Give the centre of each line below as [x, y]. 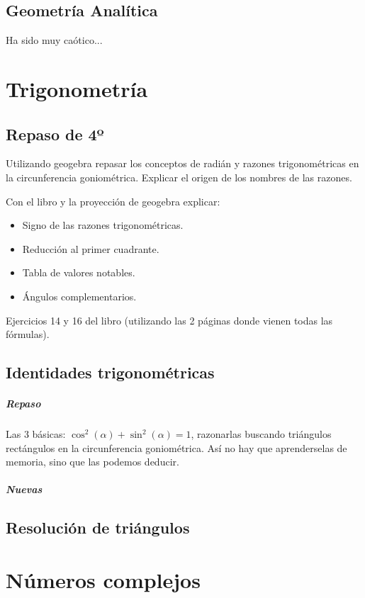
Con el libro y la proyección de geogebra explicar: [113, 201]
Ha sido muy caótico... [54, 40]
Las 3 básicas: [36, 434]
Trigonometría [77, 88]
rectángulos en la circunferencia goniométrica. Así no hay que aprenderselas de [176, 447]
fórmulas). [28, 334]
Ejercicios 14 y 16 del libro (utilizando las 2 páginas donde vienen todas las [169, 320]
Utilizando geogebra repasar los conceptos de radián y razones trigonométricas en [182, 163]
